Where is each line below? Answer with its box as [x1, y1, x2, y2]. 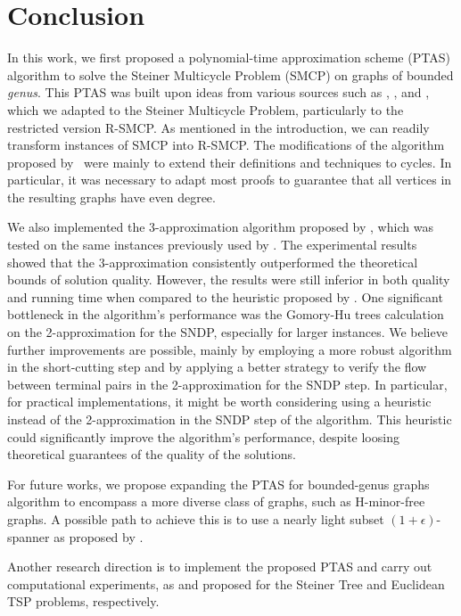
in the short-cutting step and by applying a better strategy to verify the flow [7, 357, 427, 376]
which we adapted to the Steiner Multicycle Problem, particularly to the [7, 100, 404, 119]
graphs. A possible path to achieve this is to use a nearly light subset [7, 509, 384, 528]
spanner [7, 527, 50, 546]
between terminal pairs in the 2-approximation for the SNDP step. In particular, [7, 374, 448, 393]
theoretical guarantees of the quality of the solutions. [7, 445, 296, 464]
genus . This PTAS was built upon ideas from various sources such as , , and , [7, 83, 430, 102]
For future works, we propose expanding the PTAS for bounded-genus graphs [7, 474, 430, 493]
